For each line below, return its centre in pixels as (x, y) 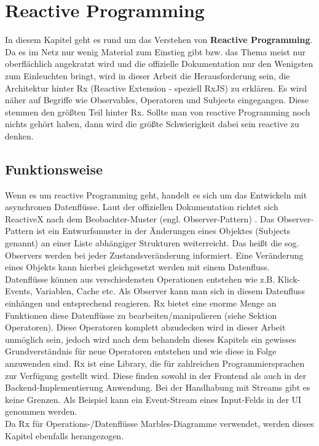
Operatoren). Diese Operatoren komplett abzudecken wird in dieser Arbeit (145, 327)
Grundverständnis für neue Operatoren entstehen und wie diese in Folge (141, 351)
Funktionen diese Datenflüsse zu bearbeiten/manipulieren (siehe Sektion (141, 315)
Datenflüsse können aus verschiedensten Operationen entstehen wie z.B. (140, 279)
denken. (19, 135)
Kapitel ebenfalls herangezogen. (65, 435)
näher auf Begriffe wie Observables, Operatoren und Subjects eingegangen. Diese (157, 100)
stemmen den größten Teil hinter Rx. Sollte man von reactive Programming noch (158, 111)
